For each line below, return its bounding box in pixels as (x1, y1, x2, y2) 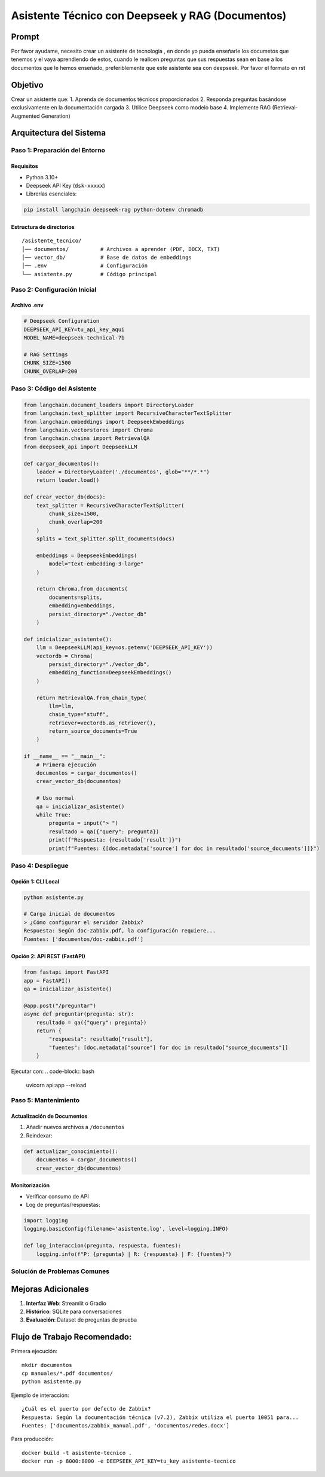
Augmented (11, 112, 40, 120)
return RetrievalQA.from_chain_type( (36, 694, 147, 701)
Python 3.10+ (26, 173, 59, 181)
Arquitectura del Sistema (11, 128, 106, 138)
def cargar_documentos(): (23, 460, 100, 467)
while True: (36, 811, 72, 818)
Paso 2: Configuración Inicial (11, 285, 97, 293)
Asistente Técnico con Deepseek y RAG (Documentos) (11, 9, 287, 22)
